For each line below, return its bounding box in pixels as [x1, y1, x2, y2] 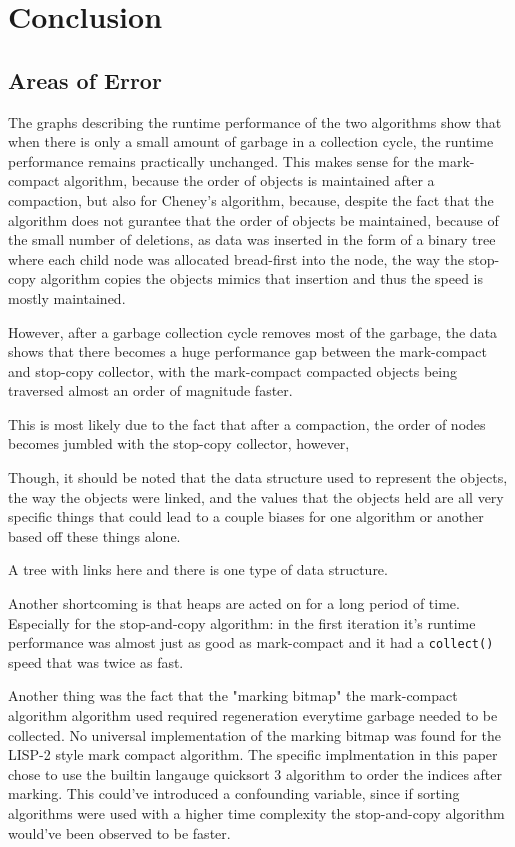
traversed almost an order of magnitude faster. [8, 380, 293, 401]
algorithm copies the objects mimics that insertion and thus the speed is [40, 268, 484, 289]
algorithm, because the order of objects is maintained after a [63, 170, 435, 191]
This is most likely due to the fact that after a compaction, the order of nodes [8, 413, 486, 434]
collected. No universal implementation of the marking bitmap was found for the [8, 724, 502, 745]
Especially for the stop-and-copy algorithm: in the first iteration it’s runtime [8, 612, 476, 633]
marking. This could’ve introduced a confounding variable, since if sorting [8, 783, 460, 804]
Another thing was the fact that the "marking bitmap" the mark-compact [8, 685, 458, 706]
